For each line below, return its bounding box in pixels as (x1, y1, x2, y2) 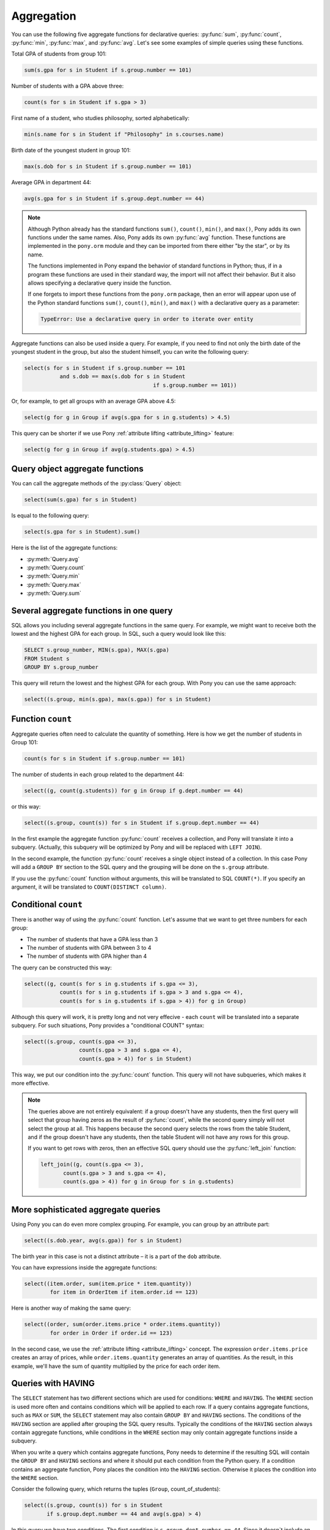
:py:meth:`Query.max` (26, 581, 82, 588)
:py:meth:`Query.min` (26, 572, 80, 580)
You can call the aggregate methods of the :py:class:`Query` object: (11, 480, 182, 487)
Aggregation (11, 9, 76, 23)
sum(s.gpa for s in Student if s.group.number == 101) (24, 67, 192, 73)
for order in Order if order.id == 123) (50, 1329, 173, 1337)
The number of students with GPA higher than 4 (26, 952, 147, 960)
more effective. (11, 1080, 50, 1087)
